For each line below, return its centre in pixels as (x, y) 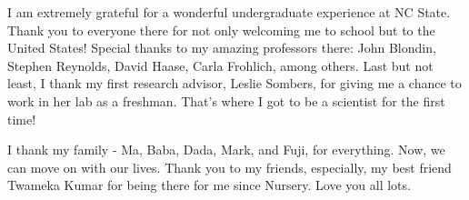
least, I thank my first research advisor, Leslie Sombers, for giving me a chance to (234, 83)
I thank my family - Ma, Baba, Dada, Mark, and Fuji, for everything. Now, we (226, 150)
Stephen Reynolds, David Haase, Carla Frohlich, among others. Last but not (220, 65)
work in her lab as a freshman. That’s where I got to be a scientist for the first (226, 100)
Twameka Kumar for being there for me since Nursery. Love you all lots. (209, 185)
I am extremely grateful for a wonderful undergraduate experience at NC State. (229, 12)
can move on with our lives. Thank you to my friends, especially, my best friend (230, 167)
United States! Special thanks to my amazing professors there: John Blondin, (222, 48)
